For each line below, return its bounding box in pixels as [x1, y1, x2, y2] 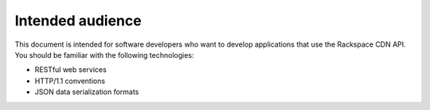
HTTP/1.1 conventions [34, 76, 106, 85]
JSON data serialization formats [34, 87, 139, 97]
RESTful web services [34, 65, 107, 74]
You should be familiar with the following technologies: [14, 50, 194, 59]
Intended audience [14, 12, 143, 29]
